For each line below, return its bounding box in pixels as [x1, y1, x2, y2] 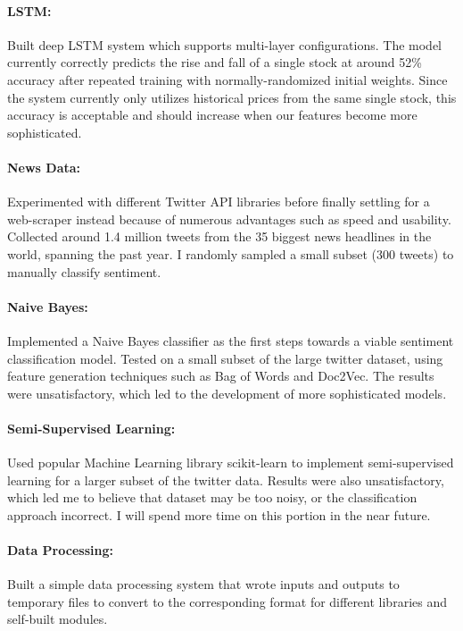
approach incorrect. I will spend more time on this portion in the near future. [7, 505, 431, 524]
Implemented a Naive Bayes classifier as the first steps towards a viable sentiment [7, 331, 454, 349]
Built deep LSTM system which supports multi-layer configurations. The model [7, 35, 442, 54]
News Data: [7, 157, 81, 176]
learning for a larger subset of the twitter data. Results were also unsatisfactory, [7, 470, 444, 489]
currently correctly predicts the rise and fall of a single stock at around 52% [7, 53, 422, 72]
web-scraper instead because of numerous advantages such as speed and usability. [7, 209, 451, 228]
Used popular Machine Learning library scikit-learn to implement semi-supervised [7, 453, 454, 472]
